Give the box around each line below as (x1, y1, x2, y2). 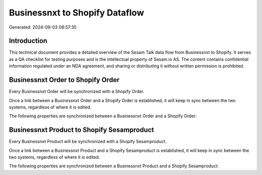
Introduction (9, 37, 48, 45)
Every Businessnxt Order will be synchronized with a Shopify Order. (9, 89, 145, 95)
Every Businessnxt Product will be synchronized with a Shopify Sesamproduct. (9, 139, 167, 144)
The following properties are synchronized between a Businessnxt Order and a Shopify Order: (9, 113, 197, 119)
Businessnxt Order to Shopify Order (9, 76, 120, 84)
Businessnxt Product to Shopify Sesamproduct (9, 126, 154, 134)
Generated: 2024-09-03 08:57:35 (9, 24, 77, 30)
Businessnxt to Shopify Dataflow (9, 7, 144, 18)
